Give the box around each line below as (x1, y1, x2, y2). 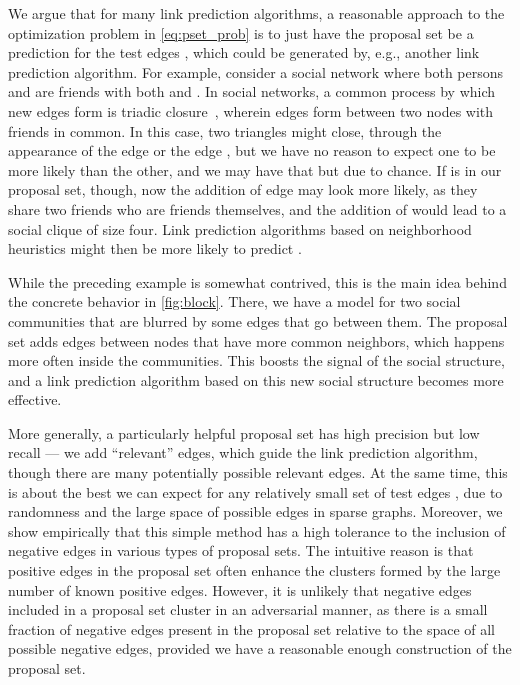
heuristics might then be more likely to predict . (8, 238, 302, 259)
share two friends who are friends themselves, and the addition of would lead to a (8, 198, 507, 219)
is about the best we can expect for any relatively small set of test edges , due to (8, 481, 503, 502)
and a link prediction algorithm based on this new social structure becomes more (8, 369, 504, 390)
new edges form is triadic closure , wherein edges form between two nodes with (8, 100, 494, 121)
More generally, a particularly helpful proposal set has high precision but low (8, 422, 480, 443)
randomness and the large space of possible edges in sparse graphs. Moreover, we (8, 501, 503, 522)
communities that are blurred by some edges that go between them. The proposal (8, 310, 508, 331)
